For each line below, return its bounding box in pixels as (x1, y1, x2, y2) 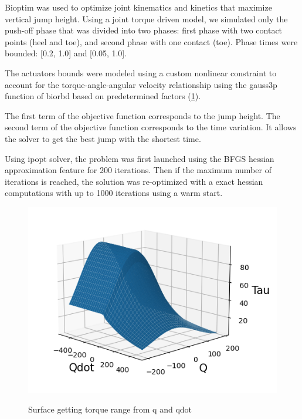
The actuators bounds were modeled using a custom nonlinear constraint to (5, 66, 277, 79)
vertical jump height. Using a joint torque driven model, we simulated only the (5, 12, 288, 25)
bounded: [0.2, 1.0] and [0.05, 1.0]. (5, 47, 127, 59)
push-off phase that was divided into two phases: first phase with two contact (5, 24, 283, 36)
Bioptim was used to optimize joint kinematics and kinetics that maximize (5, 1, 272, 13)
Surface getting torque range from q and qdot (28, 403, 192, 415)
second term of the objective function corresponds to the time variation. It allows (5, 121, 297, 133)
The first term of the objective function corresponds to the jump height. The (5, 109, 280, 121)
